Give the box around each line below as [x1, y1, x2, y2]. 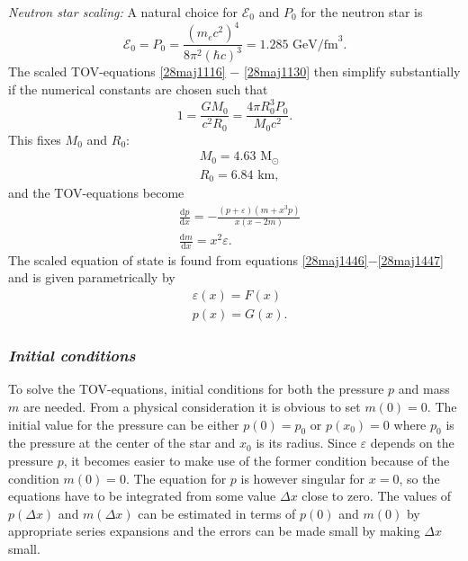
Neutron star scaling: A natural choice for [8, 3, 238, 21]
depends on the [370, 433, 454, 452]
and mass [398, 379, 450, 398]
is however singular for [240, 468, 365, 487]
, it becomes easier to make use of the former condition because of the [63, 450, 450, 469]
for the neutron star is [301, 3, 423, 21]
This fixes [8, 129, 61, 148]
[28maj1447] [377, 250, 444, 269]
